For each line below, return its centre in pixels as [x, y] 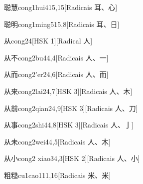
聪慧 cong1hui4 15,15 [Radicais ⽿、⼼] [61, 7]
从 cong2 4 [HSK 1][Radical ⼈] [48, 41]
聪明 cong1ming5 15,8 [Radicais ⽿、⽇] [62, 24]
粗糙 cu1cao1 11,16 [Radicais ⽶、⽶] [58, 175]
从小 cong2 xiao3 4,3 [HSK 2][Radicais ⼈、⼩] [72, 158]
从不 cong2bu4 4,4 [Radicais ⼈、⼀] [56, 57]
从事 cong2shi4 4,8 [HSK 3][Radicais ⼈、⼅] [69, 125]
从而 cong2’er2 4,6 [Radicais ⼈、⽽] [56, 74]
